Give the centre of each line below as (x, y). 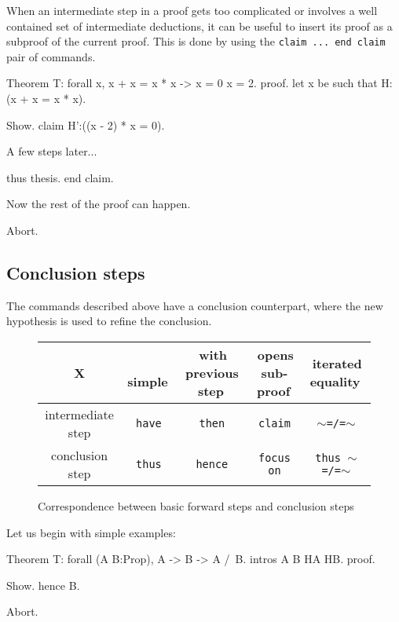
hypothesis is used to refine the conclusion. (109, 321)
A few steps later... (52, 151)
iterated (337, 364)
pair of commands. (51, 56)
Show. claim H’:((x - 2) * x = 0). (86, 124)
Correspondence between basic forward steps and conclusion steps (196, 505)
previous (212, 372)
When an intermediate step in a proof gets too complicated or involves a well (192, 10)
